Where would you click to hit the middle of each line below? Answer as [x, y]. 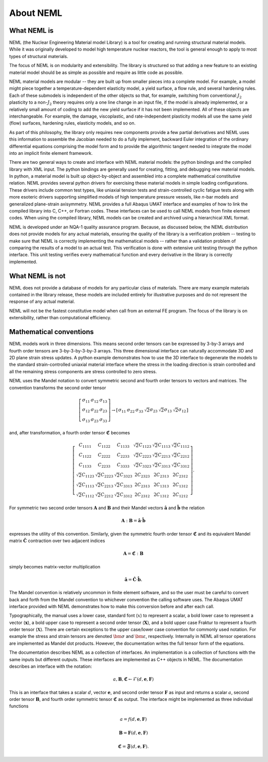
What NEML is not [37, 276]
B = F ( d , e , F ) [134, 733]
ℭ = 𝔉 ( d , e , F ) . [133, 747]
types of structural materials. [39, 56]
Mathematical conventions [52, 332]
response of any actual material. [42, 302]
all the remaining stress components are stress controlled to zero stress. [83, 371]
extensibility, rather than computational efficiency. [60, 318]
